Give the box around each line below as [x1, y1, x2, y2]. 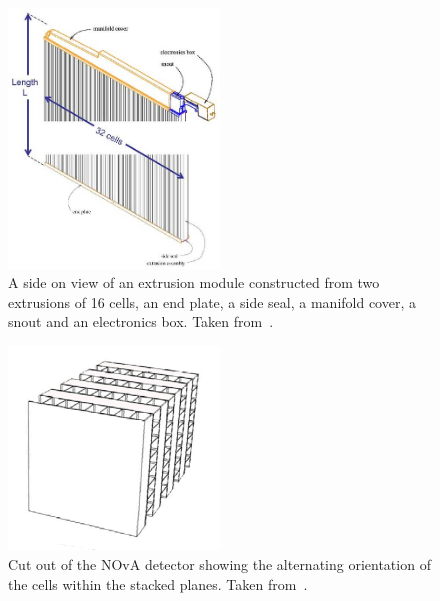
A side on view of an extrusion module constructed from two [8, 272, 380, 293]
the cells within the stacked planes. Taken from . [8, 573, 308, 594]
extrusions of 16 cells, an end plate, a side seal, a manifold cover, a [8, 291, 416, 312]
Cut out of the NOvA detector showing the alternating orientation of [8, 554, 431, 574]
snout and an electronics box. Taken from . [8, 311, 274, 332]
